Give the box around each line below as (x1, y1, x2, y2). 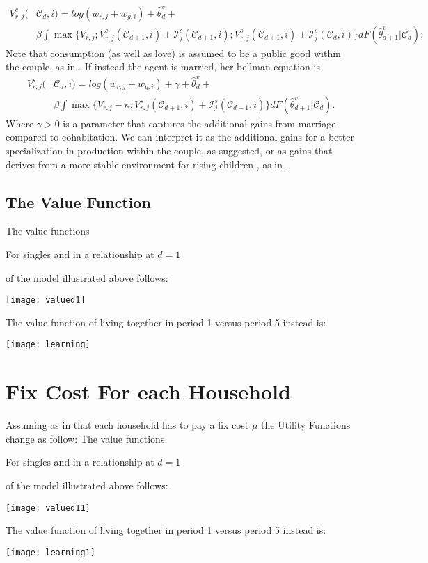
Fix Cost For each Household (6, 377, 291, 406)
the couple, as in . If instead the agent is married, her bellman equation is (6, 59, 320, 74)
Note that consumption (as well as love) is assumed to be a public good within (6, 45, 341, 60)
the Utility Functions (261, 418, 351, 432)
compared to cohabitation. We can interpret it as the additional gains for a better (6, 129, 354, 144)
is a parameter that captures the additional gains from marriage (63, 116, 336, 130)
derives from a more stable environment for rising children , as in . (6, 157, 289, 171)
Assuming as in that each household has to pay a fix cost (6, 418, 249, 432)
